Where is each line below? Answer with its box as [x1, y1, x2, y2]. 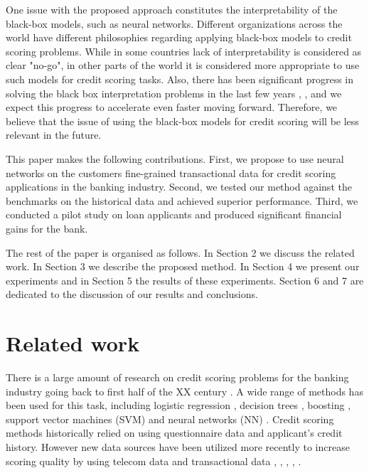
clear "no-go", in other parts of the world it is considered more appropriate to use [6, 58, 360, 73]
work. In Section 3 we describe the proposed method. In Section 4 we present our [6, 259, 360, 274]
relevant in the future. [6, 127, 102, 142]
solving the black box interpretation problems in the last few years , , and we [6, 85, 342, 100]
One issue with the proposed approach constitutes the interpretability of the [6, 2, 338, 16]
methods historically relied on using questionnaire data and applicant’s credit [6, 425, 343, 440]
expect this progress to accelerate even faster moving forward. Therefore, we [6, 100, 338, 115]
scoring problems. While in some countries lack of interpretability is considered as [6, 43, 362, 58]
